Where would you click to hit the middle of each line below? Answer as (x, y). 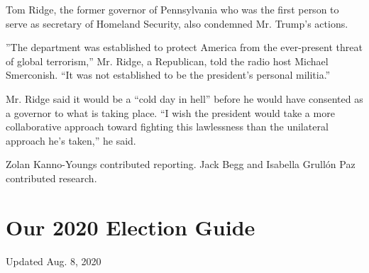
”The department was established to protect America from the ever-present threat (184, 47)
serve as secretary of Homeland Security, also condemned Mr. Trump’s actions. (177, 23)
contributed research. (51, 178)
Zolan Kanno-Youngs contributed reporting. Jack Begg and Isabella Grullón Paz (181, 164)
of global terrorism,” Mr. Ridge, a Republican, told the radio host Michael (167, 61)
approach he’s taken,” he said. (71, 140)
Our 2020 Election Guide (131, 227)
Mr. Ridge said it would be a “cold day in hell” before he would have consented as (184, 98)
